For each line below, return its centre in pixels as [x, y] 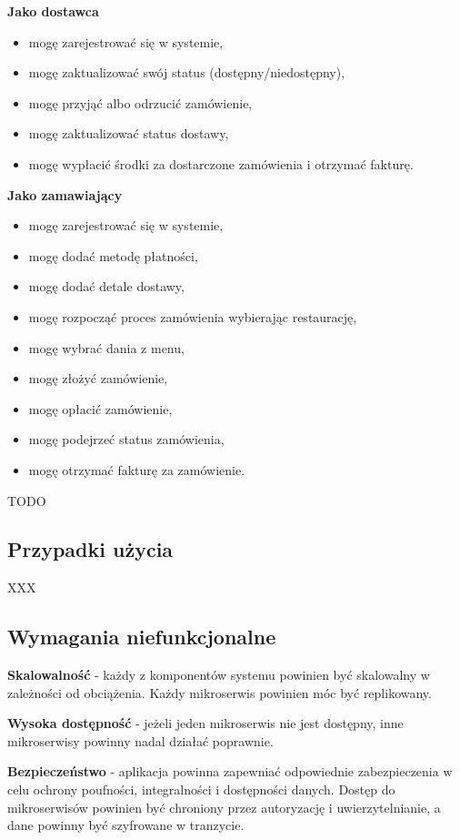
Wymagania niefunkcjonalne [142, 637]
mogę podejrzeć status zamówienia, [126, 439]
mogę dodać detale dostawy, [106, 286]
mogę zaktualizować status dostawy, [129, 133]
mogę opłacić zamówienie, [100, 408]
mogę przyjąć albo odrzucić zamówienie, [140, 102]
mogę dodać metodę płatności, [113, 255]
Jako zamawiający [65, 194]
